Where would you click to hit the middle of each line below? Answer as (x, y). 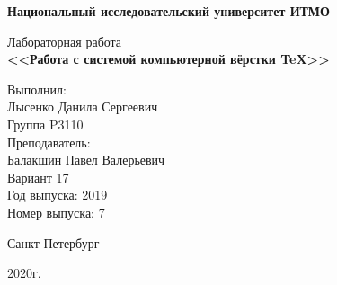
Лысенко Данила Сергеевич (83, 107)
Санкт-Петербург (53, 242)
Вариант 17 (38, 177)
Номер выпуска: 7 (56, 212)
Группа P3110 (45, 124)
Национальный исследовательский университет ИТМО (168, 11)
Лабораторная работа (65, 41)
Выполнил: (37, 89)
